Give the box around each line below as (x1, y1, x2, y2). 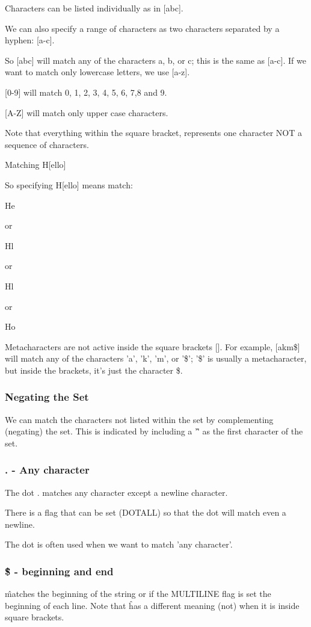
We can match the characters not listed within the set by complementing (5, 413, 274, 425)
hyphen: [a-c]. (5, 34, 55, 46)
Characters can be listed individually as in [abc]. (5, 2, 183, 14)
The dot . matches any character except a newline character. (5, 486, 228, 498)
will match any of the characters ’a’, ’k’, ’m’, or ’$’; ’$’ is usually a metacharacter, (5, 352, 307, 365)
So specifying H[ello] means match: (5, 178, 133, 191)
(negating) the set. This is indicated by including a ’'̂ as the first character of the (5, 425, 303, 437)
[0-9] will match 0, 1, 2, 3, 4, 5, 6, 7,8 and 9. (5, 85, 167, 98)
